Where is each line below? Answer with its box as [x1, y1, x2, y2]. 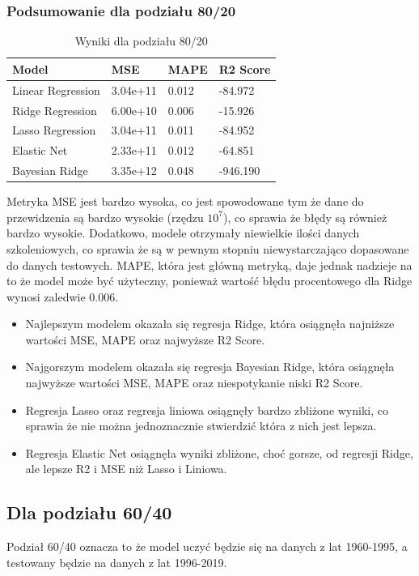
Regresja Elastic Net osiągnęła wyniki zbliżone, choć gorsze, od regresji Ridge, [25, 444, 413, 461]
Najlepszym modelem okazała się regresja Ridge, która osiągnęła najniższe [25, 315, 395, 332]
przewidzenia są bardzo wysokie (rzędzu [6, 208, 204, 225]
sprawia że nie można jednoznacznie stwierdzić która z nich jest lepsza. [25, 417, 377, 434]
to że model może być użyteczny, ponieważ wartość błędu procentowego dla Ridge [6, 272, 413, 289]
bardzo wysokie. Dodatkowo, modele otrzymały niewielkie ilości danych [6, 224, 360, 241]
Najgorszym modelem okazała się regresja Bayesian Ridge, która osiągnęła [25, 358, 395, 375]
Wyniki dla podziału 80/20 [74, 32, 208, 49]
